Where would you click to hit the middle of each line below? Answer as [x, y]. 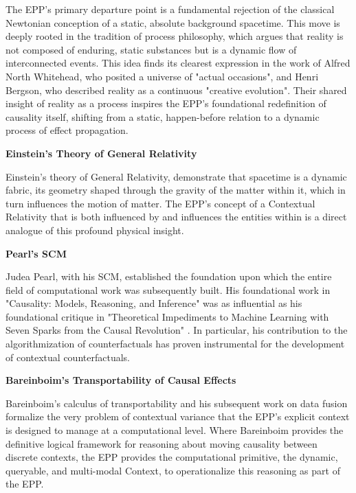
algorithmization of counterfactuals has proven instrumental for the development [175, 344]
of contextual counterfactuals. [68, 357]
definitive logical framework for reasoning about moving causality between [162, 443]
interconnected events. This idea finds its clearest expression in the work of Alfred [178, 63]
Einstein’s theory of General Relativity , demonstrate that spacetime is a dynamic [176, 176]
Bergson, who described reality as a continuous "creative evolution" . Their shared [176, 90]
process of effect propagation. [67, 130]
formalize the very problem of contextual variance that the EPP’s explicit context [178, 416]
